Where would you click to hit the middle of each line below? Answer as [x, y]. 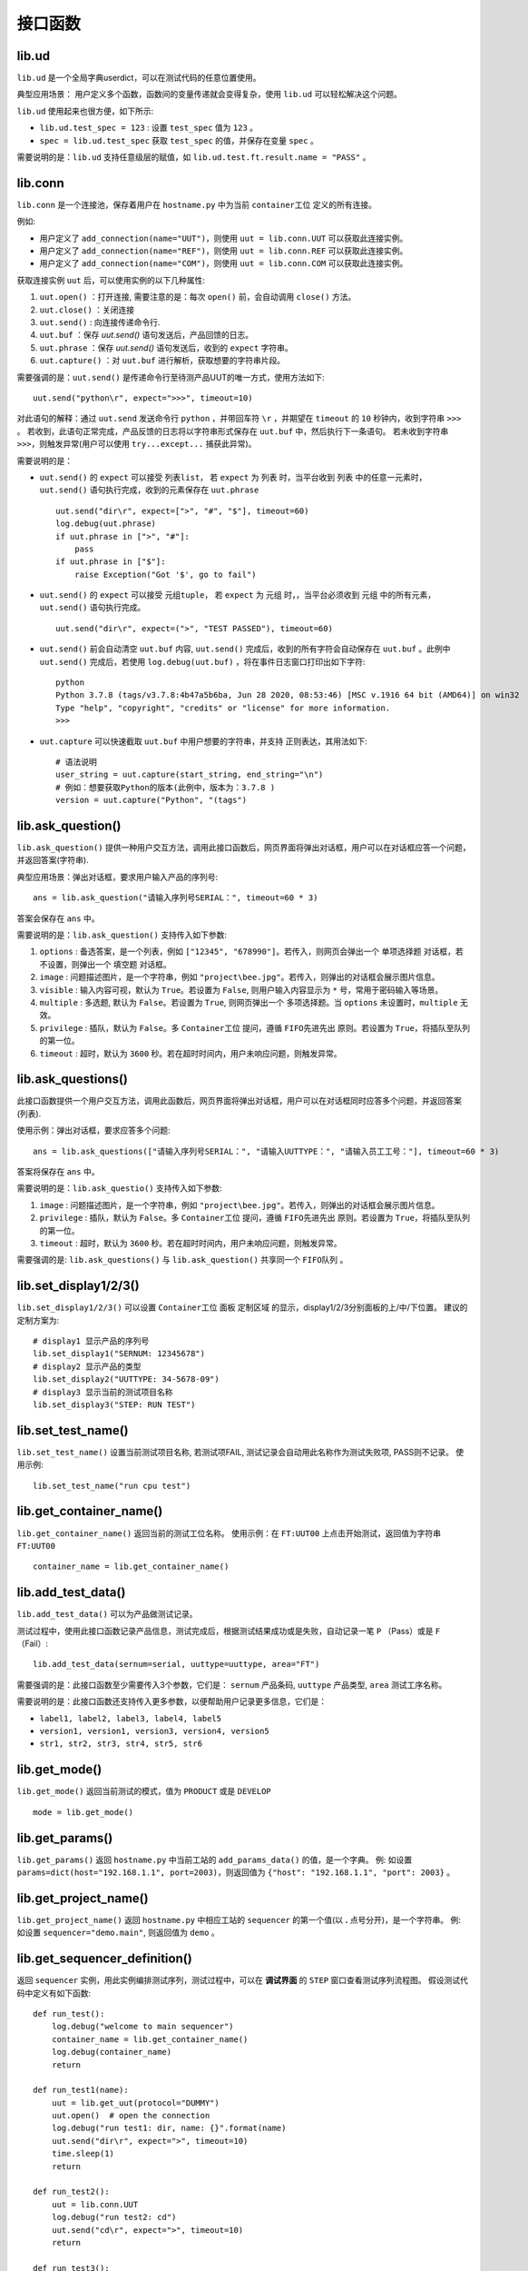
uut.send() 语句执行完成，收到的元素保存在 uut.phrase [149, 490]
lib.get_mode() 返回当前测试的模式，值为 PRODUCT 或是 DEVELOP [144, 1791]
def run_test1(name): [81, 2090]
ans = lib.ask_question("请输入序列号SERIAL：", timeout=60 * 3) [176, 898]
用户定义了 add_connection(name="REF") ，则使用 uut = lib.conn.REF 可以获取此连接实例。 [224, 251]
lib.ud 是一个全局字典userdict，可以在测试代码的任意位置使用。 [139, 78]
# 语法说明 [76, 762]
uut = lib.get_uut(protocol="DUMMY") [135, 2102]
